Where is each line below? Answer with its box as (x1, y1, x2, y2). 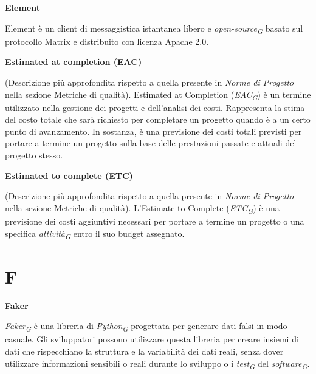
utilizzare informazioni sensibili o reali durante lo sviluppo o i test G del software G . (5, 356, 310, 371)
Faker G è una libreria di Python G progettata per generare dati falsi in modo (5, 319, 287, 334)
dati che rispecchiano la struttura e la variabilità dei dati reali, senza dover (5, 345, 284, 358)
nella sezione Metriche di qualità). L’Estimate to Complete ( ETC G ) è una (5, 201, 280, 216)
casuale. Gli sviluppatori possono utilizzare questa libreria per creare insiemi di (5, 333, 299, 345)
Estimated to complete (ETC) (5, 169, 133, 182)
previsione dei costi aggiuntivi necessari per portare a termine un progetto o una (5, 214, 304, 227)
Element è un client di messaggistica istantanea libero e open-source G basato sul (5, 21, 303, 36)
